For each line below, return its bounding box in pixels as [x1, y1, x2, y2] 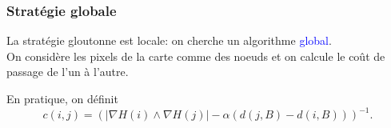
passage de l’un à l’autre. [6, 63, 129, 80]
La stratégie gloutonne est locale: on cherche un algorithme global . [6, 32, 332, 49]
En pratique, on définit [6, 90, 118, 106]
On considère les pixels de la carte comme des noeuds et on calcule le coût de [6, 47, 385, 64]
